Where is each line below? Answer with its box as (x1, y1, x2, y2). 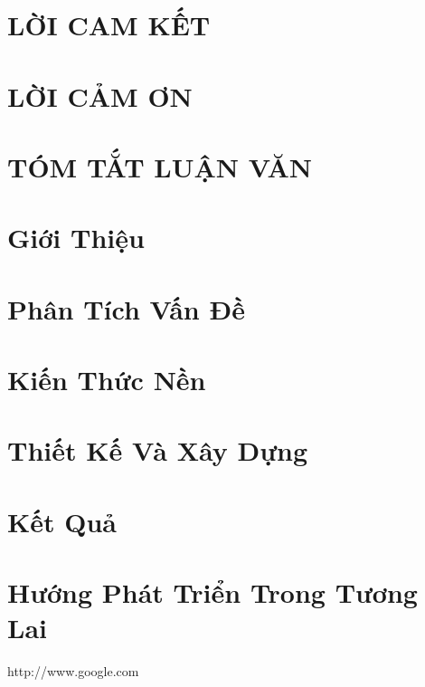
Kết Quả (7, 502, 117, 539)
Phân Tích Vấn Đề (7, 290, 245, 327)
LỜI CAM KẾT (7, 6, 211, 43)
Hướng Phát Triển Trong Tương (7, 574, 418, 611)
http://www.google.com (7, 662, 139, 681)
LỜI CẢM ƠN (7, 77, 193, 114)
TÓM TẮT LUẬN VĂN (7, 148, 313, 185)
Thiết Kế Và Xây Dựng (7, 432, 308, 469)
